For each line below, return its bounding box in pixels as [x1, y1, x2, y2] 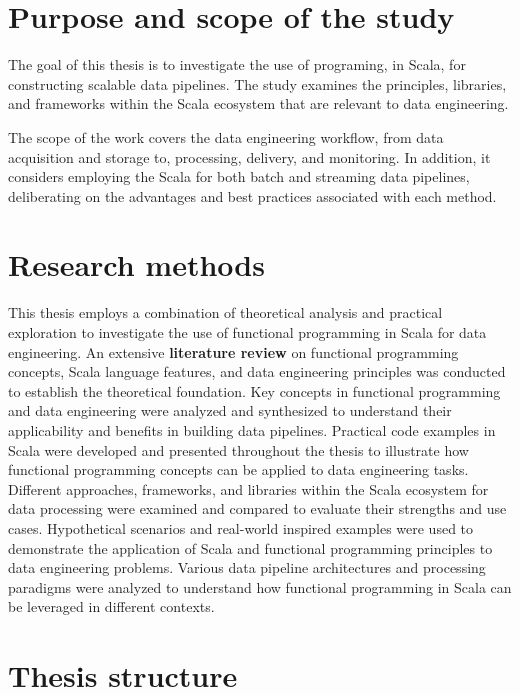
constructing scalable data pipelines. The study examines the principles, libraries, [8, 73, 507, 94]
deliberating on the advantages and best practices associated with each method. [8, 185, 497, 206]
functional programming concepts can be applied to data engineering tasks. [8, 459, 469, 480]
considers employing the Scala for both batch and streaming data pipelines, [8, 166, 470, 187]
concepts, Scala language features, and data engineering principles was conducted [8, 361, 506, 382]
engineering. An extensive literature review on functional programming [8, 341, 459, 362]
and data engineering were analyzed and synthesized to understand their [8, 400, 452, 421]
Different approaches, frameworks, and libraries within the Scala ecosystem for [8, 478, 489, 499]
